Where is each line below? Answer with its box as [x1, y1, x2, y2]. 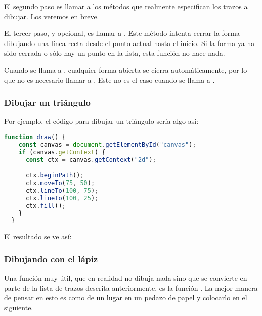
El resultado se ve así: [4, 231, 72, 242]
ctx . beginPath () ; [25, 172, 84, 179]
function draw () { [4, 133, 66, 141]
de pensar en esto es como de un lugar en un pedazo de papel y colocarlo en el [4, 292, 247, 303]
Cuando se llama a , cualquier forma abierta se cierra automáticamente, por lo [4, 64, 247, 75]
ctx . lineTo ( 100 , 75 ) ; [25, 187, 99, 194]
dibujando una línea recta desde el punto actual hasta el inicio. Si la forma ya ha [4, 37, 255, 48]
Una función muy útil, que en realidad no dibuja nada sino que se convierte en [4, 273, 247, 283]
